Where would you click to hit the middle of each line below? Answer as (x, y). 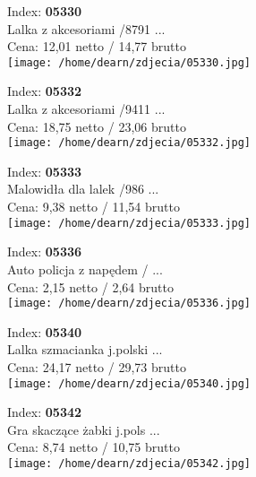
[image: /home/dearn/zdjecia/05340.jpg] (129, 383)
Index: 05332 (45, 91)
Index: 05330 (45, 11)
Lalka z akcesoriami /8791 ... (86, 28)
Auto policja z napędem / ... (85, 269)
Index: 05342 (45, 412)
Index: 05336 (45, 252)
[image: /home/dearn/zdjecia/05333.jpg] (129, 223)
